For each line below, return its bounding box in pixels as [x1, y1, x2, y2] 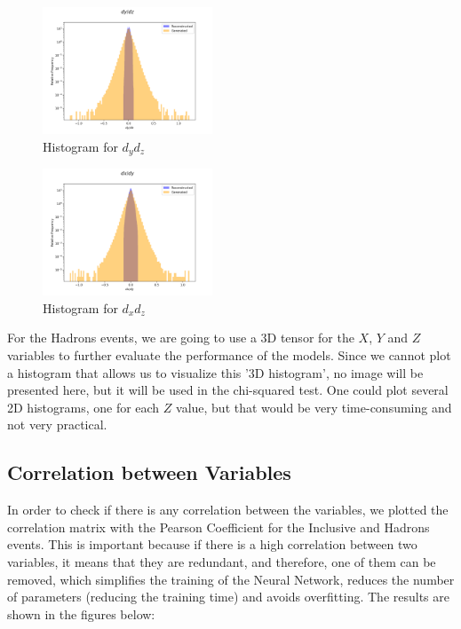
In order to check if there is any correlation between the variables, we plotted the [7, 500, 449, 519]
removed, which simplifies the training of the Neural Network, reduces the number [7, 570, 455, 588]
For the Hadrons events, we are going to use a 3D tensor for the [7, 328, 354, 347]
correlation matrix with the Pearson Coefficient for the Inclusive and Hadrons [7, 517, 430, 536]
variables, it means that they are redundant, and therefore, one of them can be [7, 552, 436, 570]
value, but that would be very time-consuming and [176, 397, 452, 416]
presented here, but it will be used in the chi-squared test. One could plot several [7, 381, 449, 399]
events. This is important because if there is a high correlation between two [7, 535, 417, 554]
